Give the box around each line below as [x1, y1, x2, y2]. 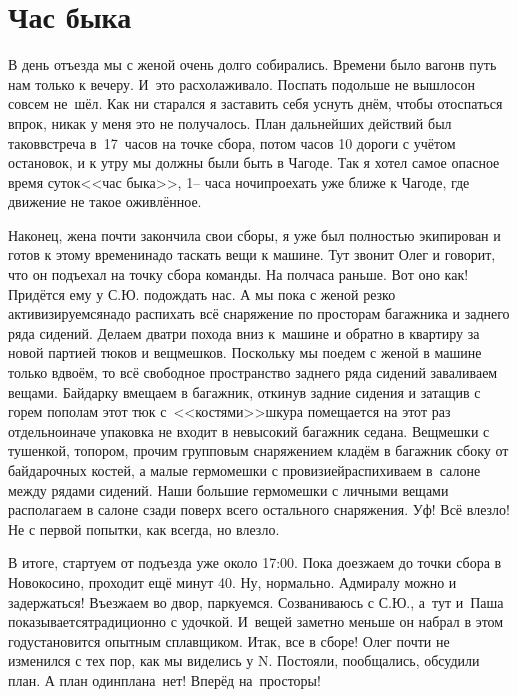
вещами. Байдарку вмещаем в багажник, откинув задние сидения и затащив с [8, 381, 481, 402]
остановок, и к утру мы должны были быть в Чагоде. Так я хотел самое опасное [8, 152, 500, 173]
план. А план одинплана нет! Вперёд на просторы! [8, 669, 321, 690]
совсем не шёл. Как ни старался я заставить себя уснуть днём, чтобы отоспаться [8, 93, 503, 114]
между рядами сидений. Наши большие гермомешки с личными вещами [8, 479, 449, 500]
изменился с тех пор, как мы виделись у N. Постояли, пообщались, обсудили [8, 650, 480, 671]
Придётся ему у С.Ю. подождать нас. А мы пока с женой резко [8, 283, 396, 304]
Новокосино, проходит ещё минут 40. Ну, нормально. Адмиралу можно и [8, 571, 457, 592]
